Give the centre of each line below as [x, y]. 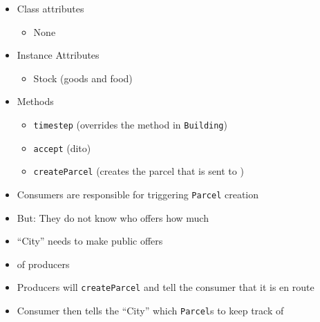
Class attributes [50, 8]
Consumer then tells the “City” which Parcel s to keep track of [150, 311]
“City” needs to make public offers [90, 241]
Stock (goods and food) [83, 78]
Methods [35, 101]
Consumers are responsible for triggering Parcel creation [138, 194]
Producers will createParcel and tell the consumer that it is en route [166, 287]
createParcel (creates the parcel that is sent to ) [139, 171]
